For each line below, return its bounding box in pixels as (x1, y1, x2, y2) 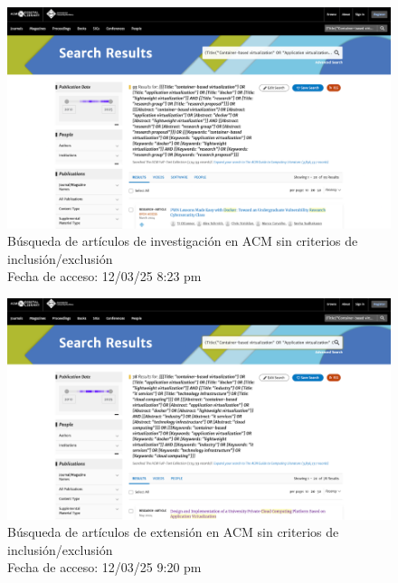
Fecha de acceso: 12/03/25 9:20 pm (7, 558, 202, 577)
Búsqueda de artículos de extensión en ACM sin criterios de (7, 522, 339, 541)
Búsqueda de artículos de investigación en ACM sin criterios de (7, 231, 358, 250)
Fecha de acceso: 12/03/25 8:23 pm (7, 267, 202, 286)
